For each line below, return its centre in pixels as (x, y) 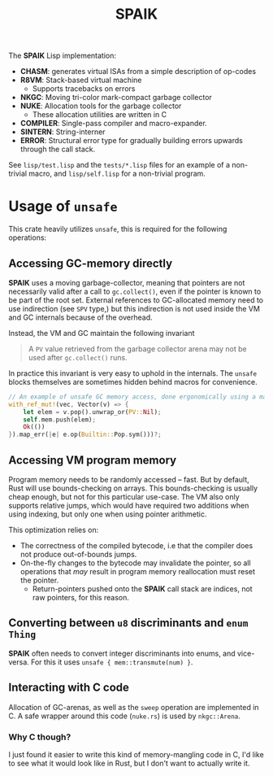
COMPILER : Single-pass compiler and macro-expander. (113, 124)
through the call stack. (58, 149)
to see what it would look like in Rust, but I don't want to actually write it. (129, 763)
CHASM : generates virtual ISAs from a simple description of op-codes (138, 72)
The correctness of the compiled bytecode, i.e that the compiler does (136, 545)
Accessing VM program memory (93, 460)
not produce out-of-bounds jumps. (78, 554)
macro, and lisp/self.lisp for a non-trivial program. (117, 174)
